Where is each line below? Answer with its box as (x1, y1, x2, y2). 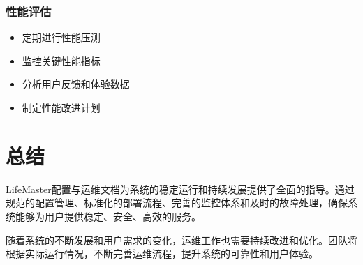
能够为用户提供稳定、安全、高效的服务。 (15, 209, 201, 223)
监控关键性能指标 (22, 53, 101, 68)
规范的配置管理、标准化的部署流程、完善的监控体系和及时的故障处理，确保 (6, 195, 348, 210)
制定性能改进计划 (22, 100, 101, 114)
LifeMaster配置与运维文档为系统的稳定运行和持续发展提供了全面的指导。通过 (6, 181, 355, 196)
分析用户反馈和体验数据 (22, 77, 130, 91)
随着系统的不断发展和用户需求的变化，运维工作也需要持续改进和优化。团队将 (6, 232, 357, 247)
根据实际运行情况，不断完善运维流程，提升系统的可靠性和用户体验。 (6, 246, 318, 261)
